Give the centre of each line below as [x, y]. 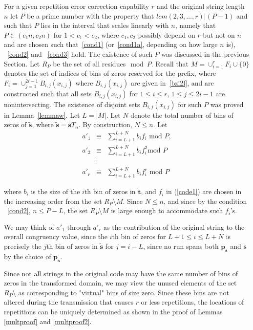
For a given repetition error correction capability [77, 6]
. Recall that [170, 63]
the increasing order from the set [53, 201]
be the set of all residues [89, 63]
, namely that [195, 25]
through [79, 227]
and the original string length [200, 6]
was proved [227, 104]
